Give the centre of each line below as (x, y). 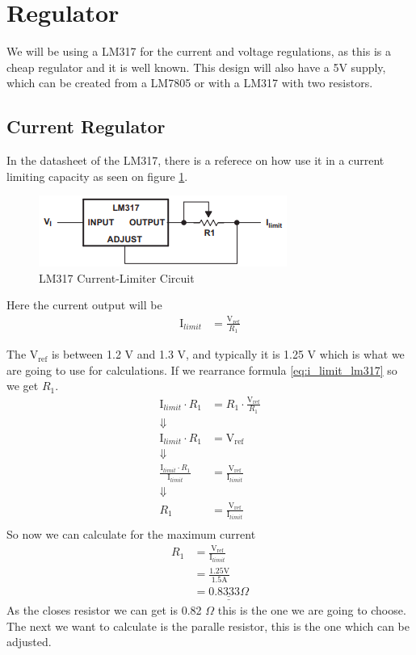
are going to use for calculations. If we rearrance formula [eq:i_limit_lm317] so (202, 369)
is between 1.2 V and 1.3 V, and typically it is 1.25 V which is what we (228, 354)
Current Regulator (86, 126)
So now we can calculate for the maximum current (131, 534)
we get (23, 386)
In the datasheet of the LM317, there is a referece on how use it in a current (195, 160)
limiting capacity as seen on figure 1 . (97, 176)
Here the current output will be (84, 305)
